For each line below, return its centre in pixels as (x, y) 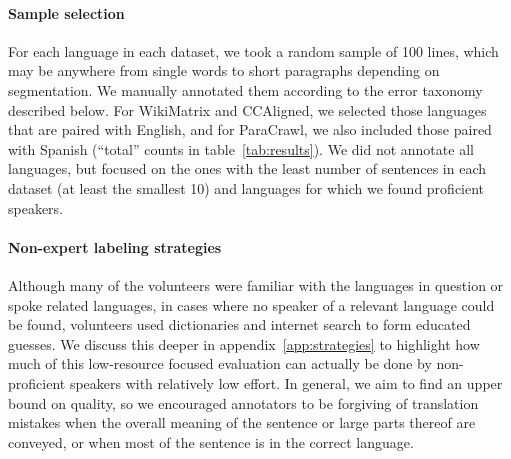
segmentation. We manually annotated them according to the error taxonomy (245, 89)
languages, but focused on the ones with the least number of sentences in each (247, 168)
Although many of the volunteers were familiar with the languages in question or (256, 284)
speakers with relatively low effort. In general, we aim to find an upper (286, 382)
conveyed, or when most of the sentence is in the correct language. (211, 441)
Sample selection (66, 12)
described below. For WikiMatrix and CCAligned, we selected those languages (247, 109)
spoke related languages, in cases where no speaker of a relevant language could (251, 304)
